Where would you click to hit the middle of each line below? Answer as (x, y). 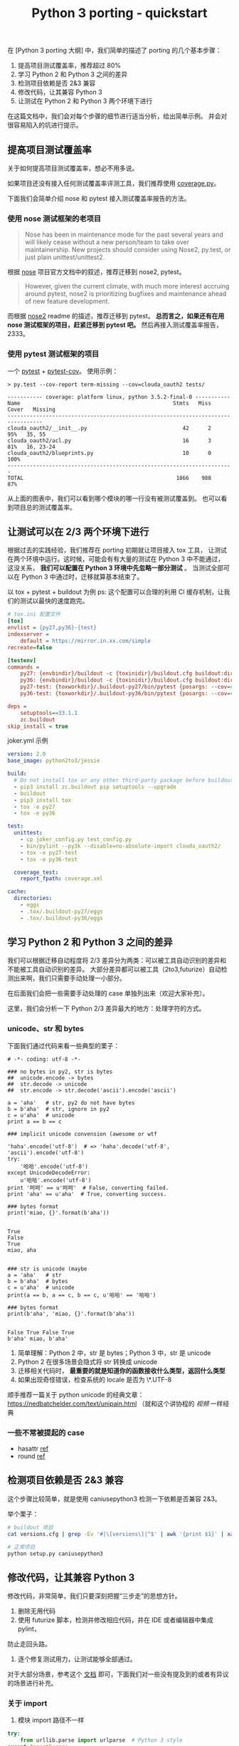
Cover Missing (31, 409)
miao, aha (22, 1250)
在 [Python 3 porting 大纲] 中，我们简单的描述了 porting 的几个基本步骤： (115, 51)
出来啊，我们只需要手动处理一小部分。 (69, 978)
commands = (23, 667)
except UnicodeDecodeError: (49, 1173)
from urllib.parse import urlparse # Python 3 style (101, 1740)
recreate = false (30, 647)
